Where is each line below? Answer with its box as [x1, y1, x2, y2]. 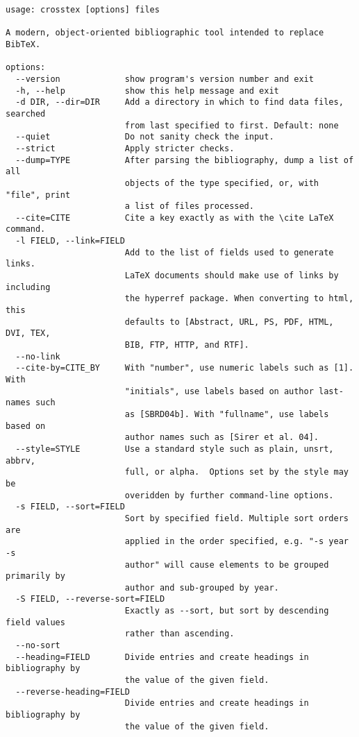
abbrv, [6, 455, 35, 466]
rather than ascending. [124, 629, 235, 639]
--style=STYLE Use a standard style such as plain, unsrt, [15, 443, 334, 454]
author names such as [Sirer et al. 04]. [124, 432, 319, 443]
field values [6, 617, 65, 627]
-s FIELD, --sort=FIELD [15, 502, 125, 512]
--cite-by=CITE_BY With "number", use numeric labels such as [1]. [15, 363, 354, 373]
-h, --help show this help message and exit [15, 85, 279, 96]
